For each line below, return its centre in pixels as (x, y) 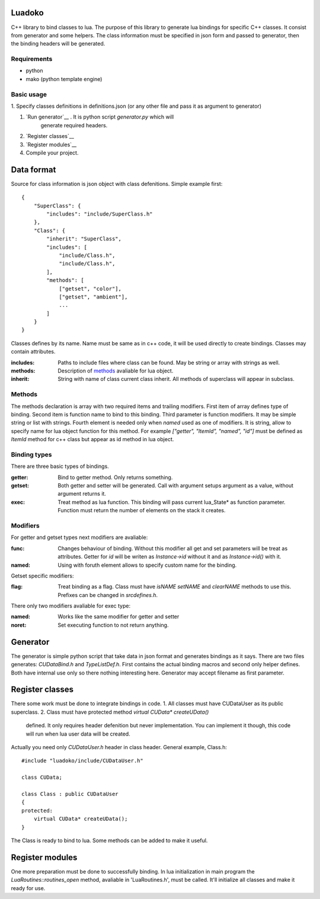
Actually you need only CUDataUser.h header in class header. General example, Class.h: (119, 747)
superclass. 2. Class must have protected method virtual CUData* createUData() (110, 712)
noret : (19, 625)
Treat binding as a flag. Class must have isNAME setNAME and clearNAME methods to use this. (175, 587)
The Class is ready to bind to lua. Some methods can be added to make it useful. (109, 840)
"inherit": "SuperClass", (84, 239)
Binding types (32, 454)
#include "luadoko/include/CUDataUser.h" (82, 761)
